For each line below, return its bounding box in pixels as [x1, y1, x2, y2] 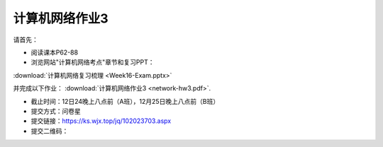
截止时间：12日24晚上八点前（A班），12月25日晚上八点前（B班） [30, 97, 220, 105]
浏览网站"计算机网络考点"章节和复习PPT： [30, 58, 155, 66]
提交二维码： [30, 127, 69, 135]
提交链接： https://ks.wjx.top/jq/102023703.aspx [30, 117, 172, 125]
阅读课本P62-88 [30, 48, 78, 57]
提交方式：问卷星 [30, 107, 81, 115]
